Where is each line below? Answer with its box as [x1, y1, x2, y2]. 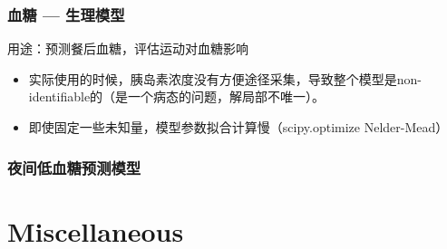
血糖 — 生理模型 [7, 3, 125, 25]
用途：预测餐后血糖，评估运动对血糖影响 [7, 39, 248, 58]
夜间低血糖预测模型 [7, 156, 141, 178]
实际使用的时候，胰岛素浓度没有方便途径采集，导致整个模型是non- [28, 69, 423, 88]
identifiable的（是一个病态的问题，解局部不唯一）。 [28, 87, 326, 106]
